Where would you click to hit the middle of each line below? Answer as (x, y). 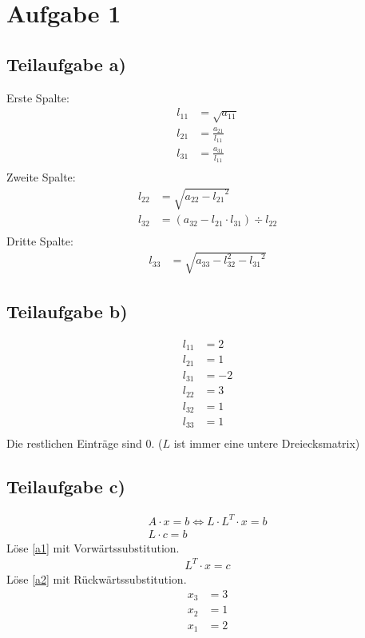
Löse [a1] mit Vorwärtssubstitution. (93, 547)
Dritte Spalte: (40, 241)
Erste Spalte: (38, 97)
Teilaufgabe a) (66, 64)
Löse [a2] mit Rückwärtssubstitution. (97, 579)
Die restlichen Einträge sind (74, 443)
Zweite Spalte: (41, 176)
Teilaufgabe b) (67, 311)
